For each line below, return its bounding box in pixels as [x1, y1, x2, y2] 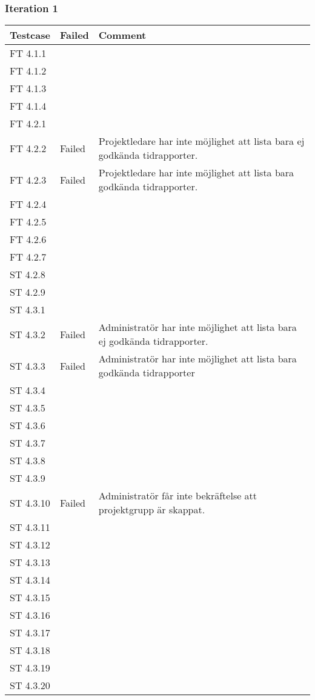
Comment [98, 28, 147, 42]
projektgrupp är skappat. [98, 502, 205, 517]
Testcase [10, 28, 50, 42]
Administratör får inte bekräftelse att [98, 488, 257, 503]
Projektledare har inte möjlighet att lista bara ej [98, 134, 305, 148]
